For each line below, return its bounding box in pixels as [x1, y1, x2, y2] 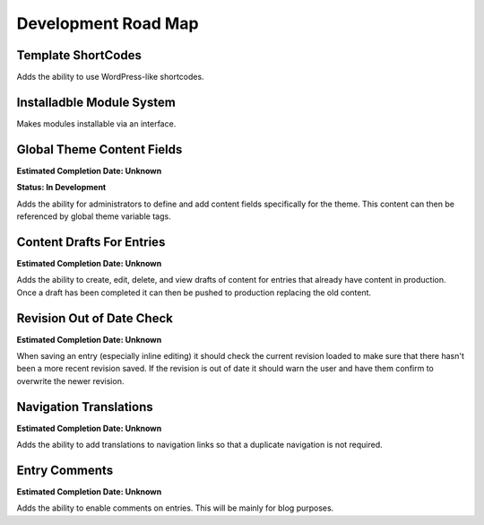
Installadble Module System [16, 94, 177, 109]
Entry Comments [16, 462, 114, 477]
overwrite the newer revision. [16, 375, 125, 386]
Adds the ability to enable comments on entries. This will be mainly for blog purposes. [16, 503, 334, 513]
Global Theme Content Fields [16, 142, 183, 157]
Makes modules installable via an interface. [16, 118, 177, 129]
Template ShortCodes [16, 48, 143, 63]
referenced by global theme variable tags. [16, 211, 171, 222]
